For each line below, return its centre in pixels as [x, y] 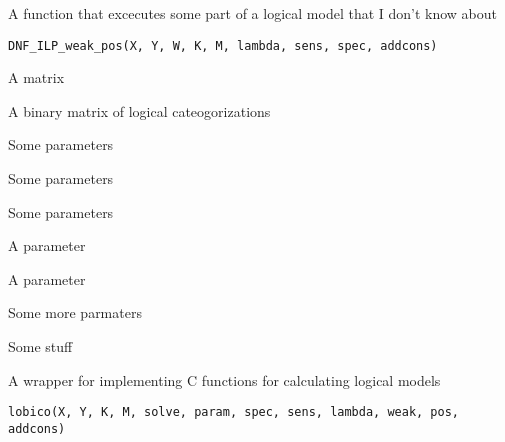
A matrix [36, 77]
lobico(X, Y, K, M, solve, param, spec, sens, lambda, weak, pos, [234, 412]
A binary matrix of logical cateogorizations [139, 110]
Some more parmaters [75, 312]
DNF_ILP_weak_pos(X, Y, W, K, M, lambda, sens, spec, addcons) [223, 45]
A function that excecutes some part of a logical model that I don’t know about [253, 13]
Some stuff [40, 346]
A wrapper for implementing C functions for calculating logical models [224, 379]
